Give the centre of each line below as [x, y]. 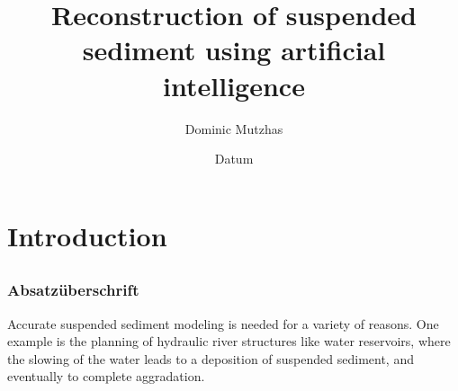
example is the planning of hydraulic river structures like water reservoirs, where [229, 341]
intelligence [234, 85]
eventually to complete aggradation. [106, 376]
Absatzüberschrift [73, 290]
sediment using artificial [234, 50]
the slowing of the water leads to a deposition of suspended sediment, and [211, 358]
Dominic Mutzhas [234, 128]
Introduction [87, 235]
